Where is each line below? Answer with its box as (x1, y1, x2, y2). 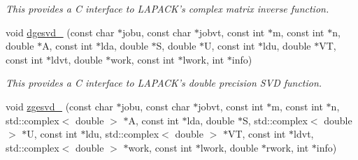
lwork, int (182, 52, 224, 66)
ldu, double (263, 38, 311, 53)
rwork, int (266, 140, 309, 154)
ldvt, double (51, 52, 103, 66)
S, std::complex (242, 112, 308, 127)
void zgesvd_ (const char (6, 99, 113, 113)
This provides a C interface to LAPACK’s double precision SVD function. (6, 75, 322, 90)
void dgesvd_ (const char (6, 24, 115, 39)
